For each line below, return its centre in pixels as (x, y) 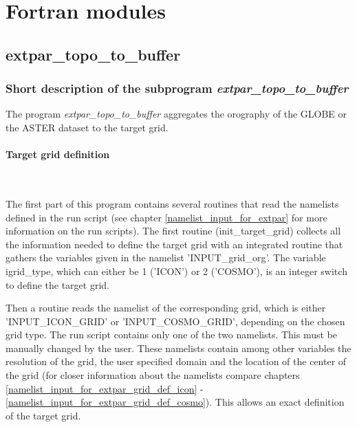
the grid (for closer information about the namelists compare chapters (153, 375)
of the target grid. (43, 415)
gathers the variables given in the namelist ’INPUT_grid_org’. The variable (166, 258)
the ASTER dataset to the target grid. (87, 127)
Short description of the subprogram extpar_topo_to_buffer (177, 88)
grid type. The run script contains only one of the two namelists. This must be (172, 335)
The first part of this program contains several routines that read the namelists (172, 203)
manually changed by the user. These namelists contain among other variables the (178, 348)
